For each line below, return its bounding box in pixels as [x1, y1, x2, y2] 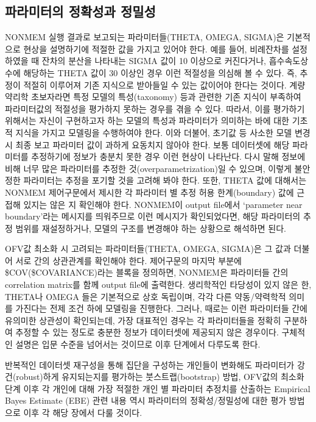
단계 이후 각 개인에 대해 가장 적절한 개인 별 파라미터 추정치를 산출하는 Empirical [5, 382, 311, 395]
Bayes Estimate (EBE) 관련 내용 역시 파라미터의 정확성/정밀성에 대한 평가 [5, 394, 287, 407]
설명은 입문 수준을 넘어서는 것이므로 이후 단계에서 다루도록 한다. [15, 338, 261, 351]
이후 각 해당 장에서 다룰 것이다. [23, 406, 142, 419]
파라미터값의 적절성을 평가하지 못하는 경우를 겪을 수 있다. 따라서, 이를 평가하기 [5, 102, 305, 115]
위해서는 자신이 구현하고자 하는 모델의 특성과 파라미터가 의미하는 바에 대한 [5, 114, 289, 127]
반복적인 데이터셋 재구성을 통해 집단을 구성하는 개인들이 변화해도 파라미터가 [5, 358, 295, 371]
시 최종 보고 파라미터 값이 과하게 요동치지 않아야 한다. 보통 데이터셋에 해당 [5, 138, 290, 151]
